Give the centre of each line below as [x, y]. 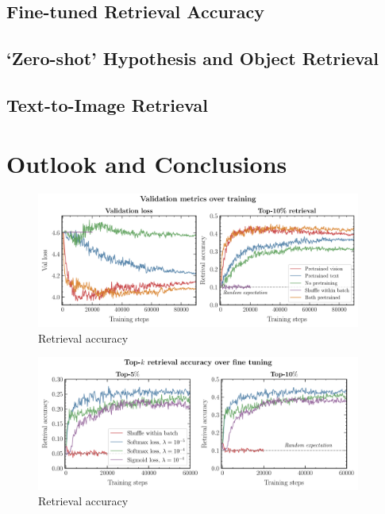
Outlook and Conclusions [147, 163]
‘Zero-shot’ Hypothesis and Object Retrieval [192, 58]
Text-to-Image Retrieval [107, 104]
